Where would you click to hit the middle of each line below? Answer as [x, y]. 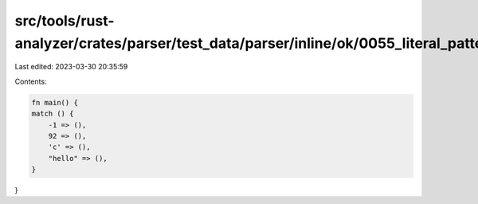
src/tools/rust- [65, 21]
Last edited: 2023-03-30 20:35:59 [71, 67]
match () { [53, 114]
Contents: [31, 81]
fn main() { [55, 102]
